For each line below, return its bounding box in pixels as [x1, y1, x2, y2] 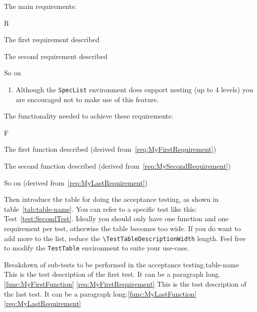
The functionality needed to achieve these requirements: [4, 111, 173, 121]
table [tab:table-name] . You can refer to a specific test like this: [4, 203, 197, 214]
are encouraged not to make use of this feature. [15, 94, 159, 104]
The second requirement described [4, 51, 108, 61]
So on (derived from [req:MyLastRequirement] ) [4, 177, 148, 187]
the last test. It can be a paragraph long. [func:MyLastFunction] [4, 288, 197, 299]
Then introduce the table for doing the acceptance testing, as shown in [4, 194, 219, 204]
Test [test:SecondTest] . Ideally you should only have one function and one [4, 213, 229, 224]
